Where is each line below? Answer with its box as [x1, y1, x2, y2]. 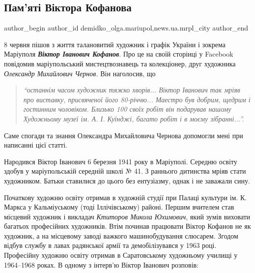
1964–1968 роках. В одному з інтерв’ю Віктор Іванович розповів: [4, 259, 199, 270]
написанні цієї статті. [4, 140, 67, 150]
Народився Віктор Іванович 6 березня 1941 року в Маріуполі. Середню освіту [4, 156, 237, 166]
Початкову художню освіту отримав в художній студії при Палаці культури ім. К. [4, 192, 247, 202]
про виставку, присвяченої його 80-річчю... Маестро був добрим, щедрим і [23, 94, 251, 104]
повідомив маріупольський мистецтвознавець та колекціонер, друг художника [4, 58, 236, 68]
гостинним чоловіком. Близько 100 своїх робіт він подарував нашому [23, 104, 231, 114]
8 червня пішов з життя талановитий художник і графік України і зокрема [4, 39, 226, 49]
